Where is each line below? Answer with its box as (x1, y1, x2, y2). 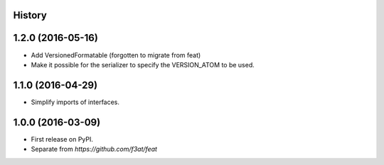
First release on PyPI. (31, 135, 94, 143)
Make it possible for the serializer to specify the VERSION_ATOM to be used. (31, 60, 255, 69)
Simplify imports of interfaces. (31, 98, 120, 106)
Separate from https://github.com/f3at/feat (31, 145, 158, 154)
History (13, 9, 48, 21)
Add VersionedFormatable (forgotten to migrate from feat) (31, 50, 201, 59)
